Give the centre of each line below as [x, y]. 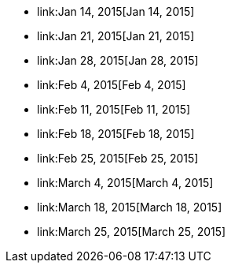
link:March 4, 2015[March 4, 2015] [125, 183]
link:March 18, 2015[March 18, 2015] [130, 207]
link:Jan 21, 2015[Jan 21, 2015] [116, 36]
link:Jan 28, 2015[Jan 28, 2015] [118, 60]
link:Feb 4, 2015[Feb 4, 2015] [112, 85]
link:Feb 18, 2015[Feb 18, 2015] [116, 134]
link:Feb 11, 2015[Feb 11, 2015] [114, 109]
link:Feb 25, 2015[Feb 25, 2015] [118, 158]
